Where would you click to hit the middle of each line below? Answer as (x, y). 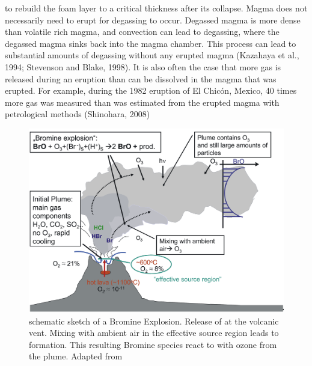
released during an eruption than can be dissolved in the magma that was (141, 78)
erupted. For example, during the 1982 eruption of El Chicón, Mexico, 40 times (151, 90)
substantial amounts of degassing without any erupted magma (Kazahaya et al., (152, 55)
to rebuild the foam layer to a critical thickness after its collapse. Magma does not (156, 8)
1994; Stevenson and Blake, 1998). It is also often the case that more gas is (143, 66)
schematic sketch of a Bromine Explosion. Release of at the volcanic (154, 321)
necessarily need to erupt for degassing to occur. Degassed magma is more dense (153, 20)
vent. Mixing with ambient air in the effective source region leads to (154, 333)
